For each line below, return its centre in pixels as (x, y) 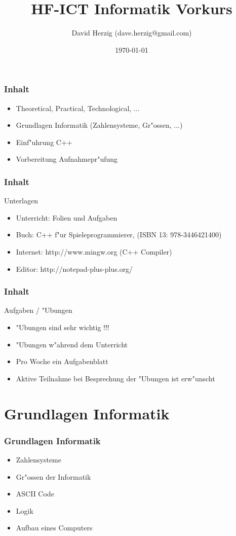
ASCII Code (35, 494)
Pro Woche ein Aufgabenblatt (62, 361)
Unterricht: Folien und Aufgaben (67, 217)
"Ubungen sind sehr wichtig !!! (63, 327)
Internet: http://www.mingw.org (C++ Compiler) (94, 251)
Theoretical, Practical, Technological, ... (78, 108)
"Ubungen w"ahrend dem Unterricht (72, 344)
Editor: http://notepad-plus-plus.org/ (74, 269)
